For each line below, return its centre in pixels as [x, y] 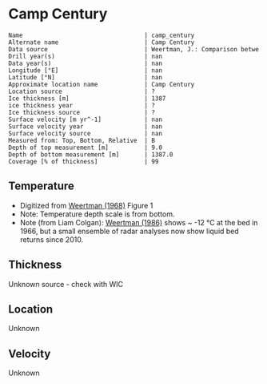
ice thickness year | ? [82, 105]
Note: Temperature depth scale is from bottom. [97, 214]
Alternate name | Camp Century [102, 42]
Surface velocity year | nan [85, 126]
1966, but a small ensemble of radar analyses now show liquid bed [130, 231]
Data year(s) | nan [85, 63]
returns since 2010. [52, 239]
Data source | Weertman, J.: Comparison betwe [134, 49]
